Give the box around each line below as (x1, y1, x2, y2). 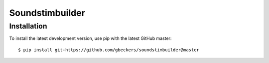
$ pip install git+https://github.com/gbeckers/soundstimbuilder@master (18, 47, 199, 53)
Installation (9, 22, 47, 31)
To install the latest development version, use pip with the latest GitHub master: (9, 35, 172, 41)
